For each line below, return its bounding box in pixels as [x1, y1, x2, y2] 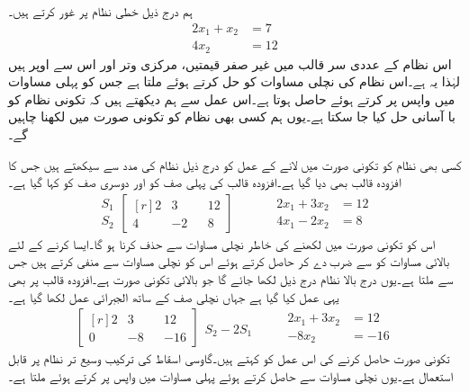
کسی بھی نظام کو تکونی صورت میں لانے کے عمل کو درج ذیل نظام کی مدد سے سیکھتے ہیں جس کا [8, 155, 462, 174]
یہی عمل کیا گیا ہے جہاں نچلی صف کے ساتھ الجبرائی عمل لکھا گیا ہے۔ [8, 287, 339, 306]
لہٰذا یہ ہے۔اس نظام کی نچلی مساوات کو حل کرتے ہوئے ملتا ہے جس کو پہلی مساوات [8, 72, 460, 91]
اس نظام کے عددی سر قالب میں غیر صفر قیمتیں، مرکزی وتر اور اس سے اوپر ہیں [8, 54, 452, 73]
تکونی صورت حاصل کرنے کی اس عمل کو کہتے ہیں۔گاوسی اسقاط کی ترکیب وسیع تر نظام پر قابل [8, 349, 450, 368]
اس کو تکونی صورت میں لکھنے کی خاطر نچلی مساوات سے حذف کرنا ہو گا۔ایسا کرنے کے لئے [8, 234, 436, 253]
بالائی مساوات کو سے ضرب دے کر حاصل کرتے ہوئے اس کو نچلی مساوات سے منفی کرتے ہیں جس [8, 252, 450, 271]
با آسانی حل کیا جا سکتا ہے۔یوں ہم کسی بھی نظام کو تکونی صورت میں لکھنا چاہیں [8, 107, 455, 126]
